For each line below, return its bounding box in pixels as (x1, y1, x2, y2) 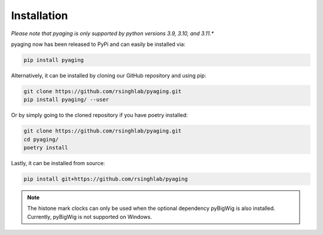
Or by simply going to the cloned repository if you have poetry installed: (11, 112, 188, 119)
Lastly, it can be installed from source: (11, 160, 105, 167)
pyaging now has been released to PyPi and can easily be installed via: (11, 41, 185, 48)
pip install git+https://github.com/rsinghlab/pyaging (23, 176, 188, 182)
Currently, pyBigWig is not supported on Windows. (27, 213, 153, 220)
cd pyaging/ (23, 136, 59, 143)
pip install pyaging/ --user (23, 96, 109, 103)
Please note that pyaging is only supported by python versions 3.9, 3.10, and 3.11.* (11, 30, 214, 37)
